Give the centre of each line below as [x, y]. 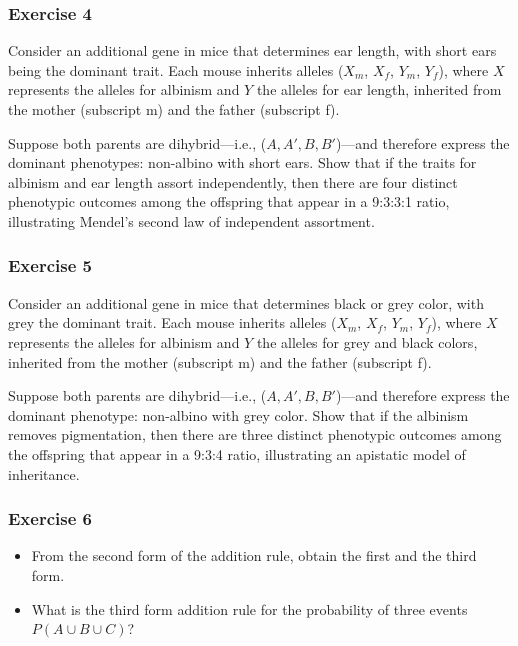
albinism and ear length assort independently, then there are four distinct [233, 181]
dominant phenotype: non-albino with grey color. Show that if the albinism [238, 414]
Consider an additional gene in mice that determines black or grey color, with [246, 302]
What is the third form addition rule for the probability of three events [249, 608]
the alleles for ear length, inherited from [379, 89]
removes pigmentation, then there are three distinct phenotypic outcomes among [255, 434]
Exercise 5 [50, 265]
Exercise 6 [50, 518]
